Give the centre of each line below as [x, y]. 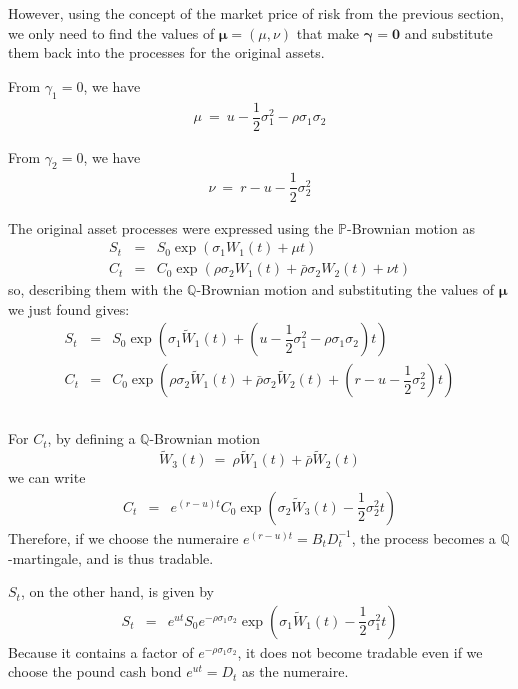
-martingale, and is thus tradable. [111, 557]
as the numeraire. [295, 671]
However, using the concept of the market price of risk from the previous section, [256, 13]
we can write [47, 477]
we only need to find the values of [111, 32]
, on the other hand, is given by [117, 591]
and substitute [448, 32]
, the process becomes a [423, 537]
